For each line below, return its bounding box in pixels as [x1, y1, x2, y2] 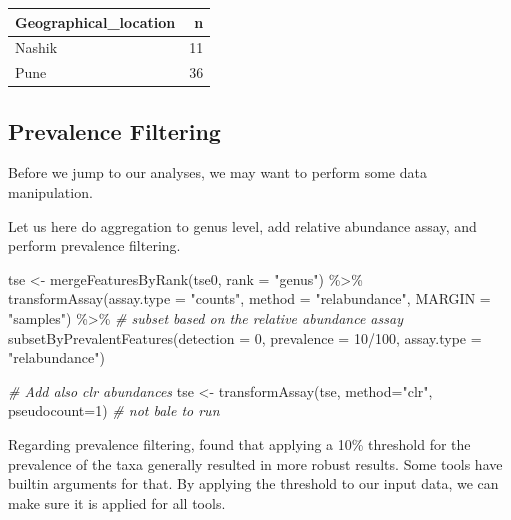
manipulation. [8, 182, 93, 203]
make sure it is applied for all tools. [8, 492, 226, 513]
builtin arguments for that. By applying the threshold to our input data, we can [8, 473, 499, 494]
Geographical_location [15, 11, 176, 32]
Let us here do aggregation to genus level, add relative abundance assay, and [8, 215, 477, 236]
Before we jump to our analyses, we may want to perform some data [8, 162, 427, 183]
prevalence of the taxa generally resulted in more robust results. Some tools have [8, 453, 503, 474]
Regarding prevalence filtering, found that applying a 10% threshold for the [8, 434, 471, 455]
